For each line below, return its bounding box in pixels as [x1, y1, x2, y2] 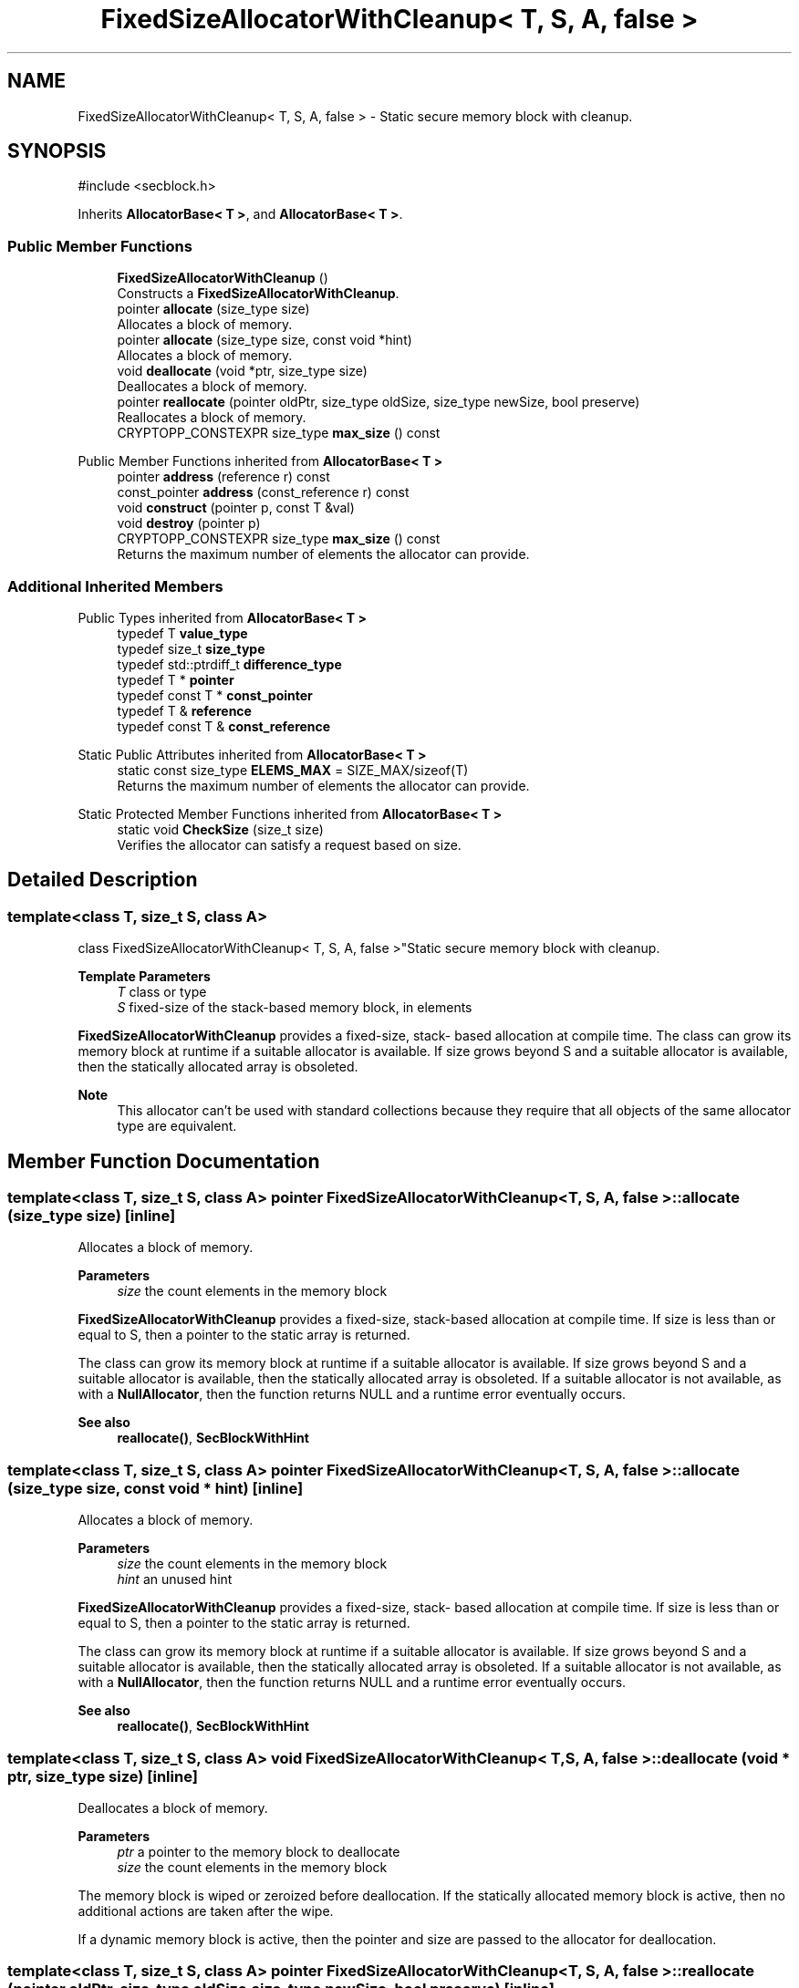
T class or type [117, 984, 207, 1000]
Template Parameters [78, 968, 211, 985]
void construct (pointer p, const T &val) [117, 500, 355, 516]
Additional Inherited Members [7, 576, 223, 595]
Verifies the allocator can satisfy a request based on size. [117, 836, 462, 853]
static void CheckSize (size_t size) [117, 821, 324, 837]
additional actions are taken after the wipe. [78, 1902, 334, 1919]
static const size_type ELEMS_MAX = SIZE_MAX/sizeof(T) [117, 761, 469, 778]
